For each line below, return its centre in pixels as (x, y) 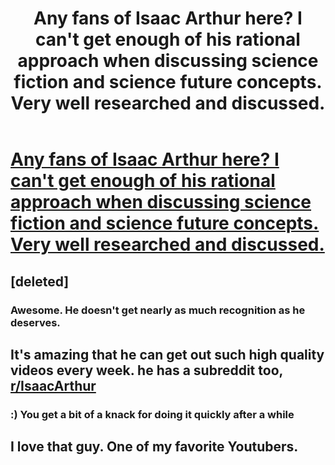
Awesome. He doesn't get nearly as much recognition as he (158, 310)
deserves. (35, 322)
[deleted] (40, 281)
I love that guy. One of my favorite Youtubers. (154, 447)
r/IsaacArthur (53, 385)
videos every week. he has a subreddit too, (146, 370)
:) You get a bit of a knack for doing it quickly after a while (152, 414)
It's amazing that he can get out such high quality (167, 354)
